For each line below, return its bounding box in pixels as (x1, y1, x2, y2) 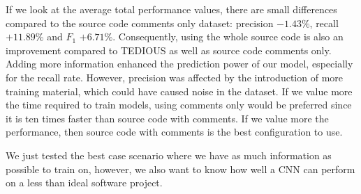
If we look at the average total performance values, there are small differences (6, 2, 337, 16)
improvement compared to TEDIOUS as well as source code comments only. (6, 42, 332, 57)
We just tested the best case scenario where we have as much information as (6, 147, 332, 162)
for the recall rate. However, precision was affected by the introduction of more (6, 70, 343, 84)
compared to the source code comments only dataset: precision (6, 15, 274, 30)
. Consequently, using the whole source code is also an (112, 29, 344, 44)
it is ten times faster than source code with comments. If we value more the (6, 111, 329, 125)
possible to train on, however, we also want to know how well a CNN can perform (6, 161, 355, 176)
